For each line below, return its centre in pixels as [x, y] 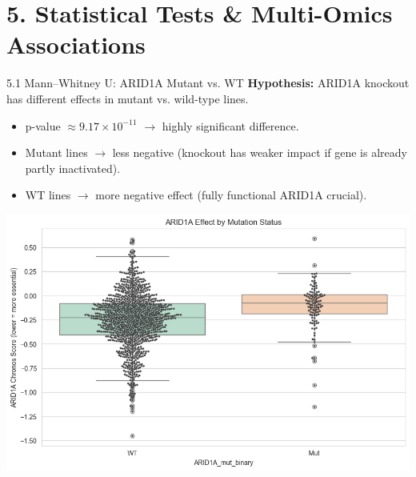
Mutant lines [56, 152]
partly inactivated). [73, 168]
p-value [43, 125]
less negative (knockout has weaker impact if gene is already [260, 152]
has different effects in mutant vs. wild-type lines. [128, 98]
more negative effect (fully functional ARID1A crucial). [231, 195]
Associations [76, 44]
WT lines [48, 195]
